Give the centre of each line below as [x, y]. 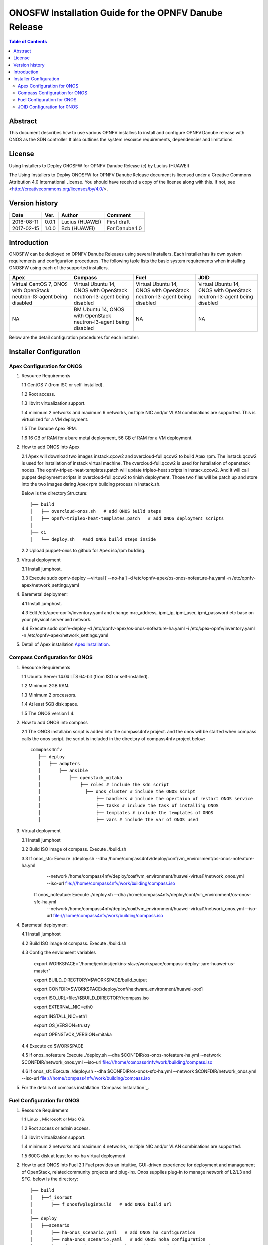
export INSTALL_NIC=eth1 [60, 1016]
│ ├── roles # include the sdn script [103, 785]
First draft [118, 222]
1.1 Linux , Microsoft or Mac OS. [54, 1119]
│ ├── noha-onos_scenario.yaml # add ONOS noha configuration [118, 1239]
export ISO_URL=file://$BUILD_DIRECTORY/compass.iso [91, 998]
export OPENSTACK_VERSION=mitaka [73, 1035]
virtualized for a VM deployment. [55, 419]
